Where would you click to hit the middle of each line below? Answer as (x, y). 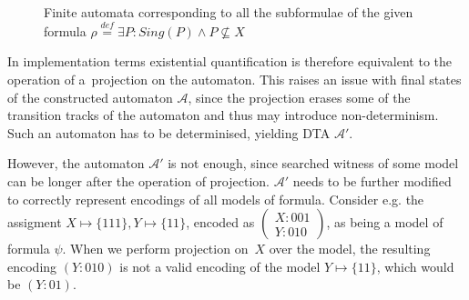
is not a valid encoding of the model (220, 266)
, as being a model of (385, 222)
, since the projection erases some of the (299, 97)
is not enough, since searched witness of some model (313, 163)
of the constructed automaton (90, 97)
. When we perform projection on (155, 249)
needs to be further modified (372, 180)
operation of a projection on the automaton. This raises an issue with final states (234, 79)
